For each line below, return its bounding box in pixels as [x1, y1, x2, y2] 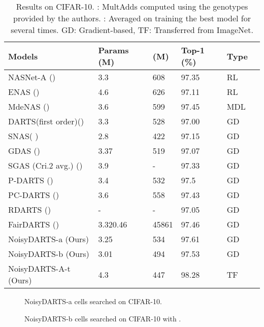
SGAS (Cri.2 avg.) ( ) [8, 159, 83, 171]
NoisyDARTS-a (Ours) [8, 233, 89, 245]
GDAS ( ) [8, 145, 41, 156]
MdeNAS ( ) [8, 101, 50, 112]
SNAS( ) [8, 130, 39, 142]
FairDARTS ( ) [8, 218, 59, 230]
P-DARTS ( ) [8, 174, 53, 186]
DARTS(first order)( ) [8, 115, 84, 127]
